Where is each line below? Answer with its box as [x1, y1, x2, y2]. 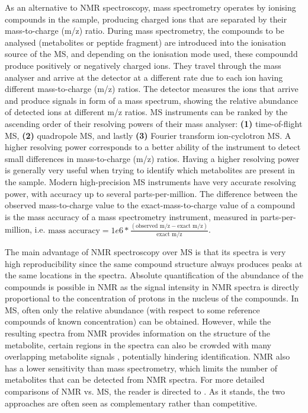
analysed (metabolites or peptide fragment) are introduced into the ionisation [5, 36, 286, 48]
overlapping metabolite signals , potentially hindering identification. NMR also [5, 350, 290, 363]
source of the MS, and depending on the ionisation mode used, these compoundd [5, 47, 298, 60]
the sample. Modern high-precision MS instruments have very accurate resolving [5, 175, 296, 188]
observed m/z [136, 223, 171, 230]
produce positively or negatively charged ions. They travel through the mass [5, 59, 281, 71]
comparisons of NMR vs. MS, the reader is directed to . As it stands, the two [5, 385, 285, 398]
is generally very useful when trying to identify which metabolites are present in [5, 164, 295, 176]
